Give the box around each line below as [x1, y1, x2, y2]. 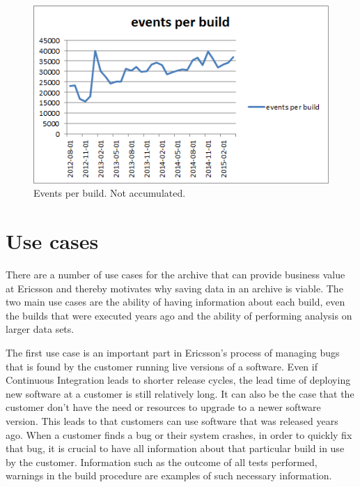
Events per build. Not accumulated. [33, 186, 186, 200]
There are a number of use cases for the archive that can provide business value [6, 267, 345, 282]
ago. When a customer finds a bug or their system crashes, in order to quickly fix [6, 427, 352, 442]
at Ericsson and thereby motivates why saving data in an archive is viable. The [6, 280, 343, 295]
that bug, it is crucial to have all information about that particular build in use [6, 441, 345, 456]
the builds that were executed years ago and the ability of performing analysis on [6, 308, 352, 322]
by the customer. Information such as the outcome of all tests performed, [6, 454, 318, 469]
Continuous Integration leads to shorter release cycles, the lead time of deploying [6, 373, 351, 387]
